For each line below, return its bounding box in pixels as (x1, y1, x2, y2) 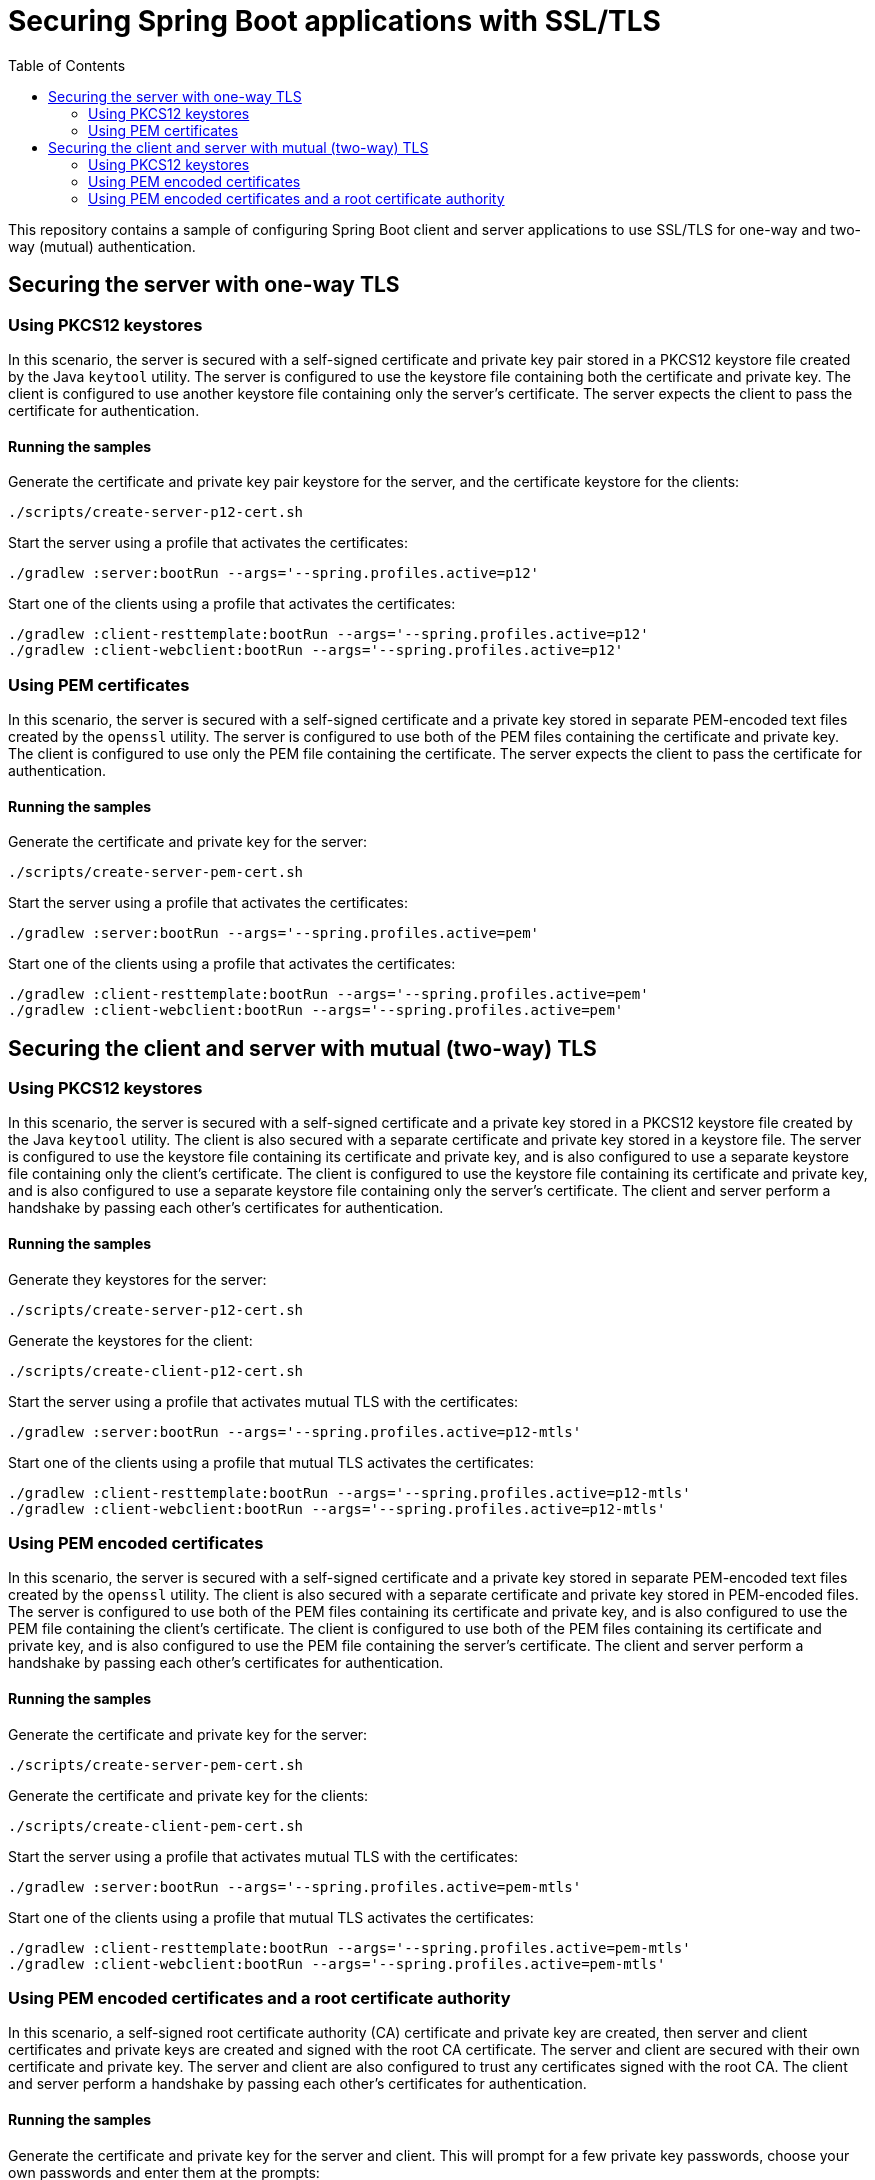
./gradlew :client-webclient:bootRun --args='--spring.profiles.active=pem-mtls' (8, 1955, 666, 1972)
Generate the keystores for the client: (8, 1331, 253, 1349)
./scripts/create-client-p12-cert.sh (8, 1362, 304, 1379)
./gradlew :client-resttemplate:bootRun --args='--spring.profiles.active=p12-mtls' (8, 1484, 691, 1501)
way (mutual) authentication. (8, 237, 196, 255)
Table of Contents (8, 56, 126, 74)
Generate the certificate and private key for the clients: (8, 1786, 369, 1804)
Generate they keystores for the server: (8, 1270, 267, 1288)
